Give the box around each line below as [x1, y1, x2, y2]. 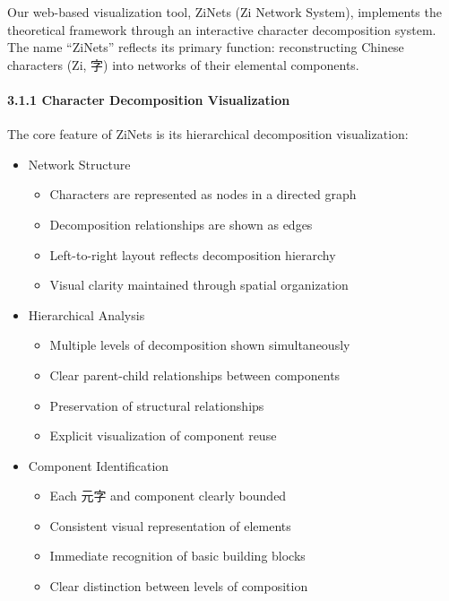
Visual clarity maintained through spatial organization [49, 275, 349, 294]
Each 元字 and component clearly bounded [49, 486, 287, 505]
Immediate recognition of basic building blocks [49, 546, 306, 565]
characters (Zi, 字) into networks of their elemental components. [7, 55, 359, 74]
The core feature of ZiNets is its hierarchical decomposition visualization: [7, 125, 409, 144]
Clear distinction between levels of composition [49, 577, 308, 596]
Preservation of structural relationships [49, 396, 264, 414]
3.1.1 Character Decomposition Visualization [7, 90, 290, 109]
